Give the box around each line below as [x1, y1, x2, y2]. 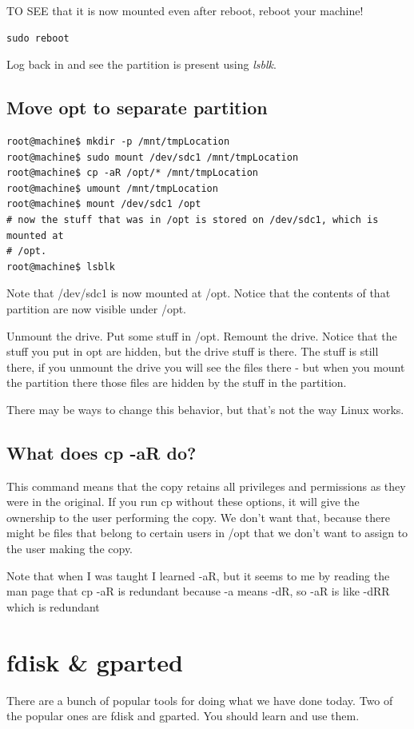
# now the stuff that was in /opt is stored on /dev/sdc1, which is [6, 213, 379, 225]
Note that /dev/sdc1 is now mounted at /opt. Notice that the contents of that [6, 285, 391, 301]
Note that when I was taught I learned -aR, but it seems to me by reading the [6, 567, 390, 584]
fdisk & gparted [6, 645, 183, 678]
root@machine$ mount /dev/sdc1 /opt [6, 198, 201, 210]
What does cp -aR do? [6, 440, 197, 464]
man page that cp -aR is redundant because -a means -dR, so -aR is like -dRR [6, 583, 390, 600]
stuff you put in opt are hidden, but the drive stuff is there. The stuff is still [6, 343, 379, 360]
